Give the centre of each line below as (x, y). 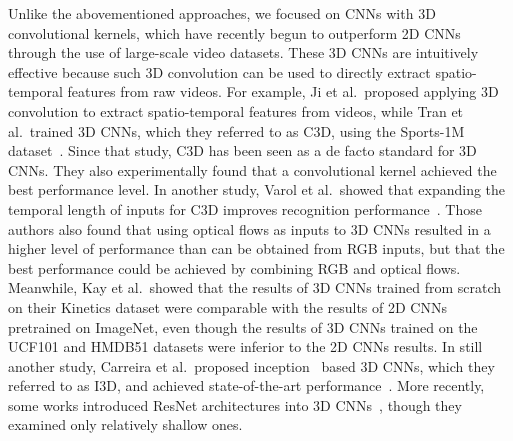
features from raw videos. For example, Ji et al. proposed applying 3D (283, 91)
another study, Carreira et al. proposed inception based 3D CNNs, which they (251, 365)
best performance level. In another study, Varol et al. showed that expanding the (257, 189)
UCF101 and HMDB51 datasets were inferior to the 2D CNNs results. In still (245, 346)
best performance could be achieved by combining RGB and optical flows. (234, 267)
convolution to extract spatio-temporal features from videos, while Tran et (236, 110)
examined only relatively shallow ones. (125, 424)
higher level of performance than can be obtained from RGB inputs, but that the (256, 248)
